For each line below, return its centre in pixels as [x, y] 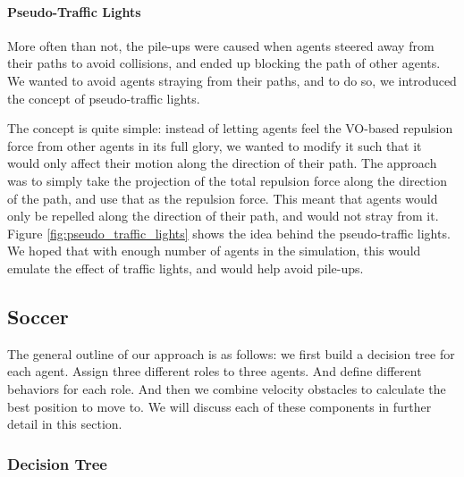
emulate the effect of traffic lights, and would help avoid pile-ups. [186, 268]
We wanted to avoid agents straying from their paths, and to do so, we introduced [232, 80]
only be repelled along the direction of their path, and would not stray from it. [223, 216]
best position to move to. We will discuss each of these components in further [219, 406]
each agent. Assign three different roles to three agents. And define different [215, 371]
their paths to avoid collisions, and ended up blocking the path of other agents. [224, 63]
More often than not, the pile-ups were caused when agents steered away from [221, 45]
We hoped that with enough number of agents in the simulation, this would [214, 251]
